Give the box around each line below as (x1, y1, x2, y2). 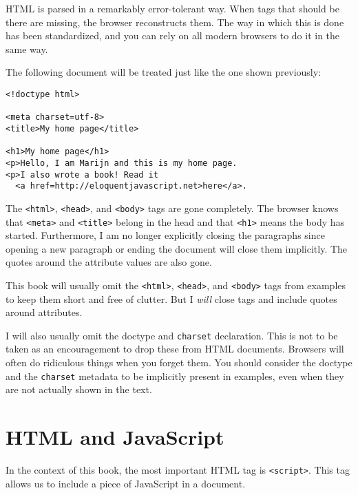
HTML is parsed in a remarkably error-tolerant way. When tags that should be (6, 1, 339, 15)
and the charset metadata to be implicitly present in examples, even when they (6, 368, 344, 383)
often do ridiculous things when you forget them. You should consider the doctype (6, 355, 352, 370)
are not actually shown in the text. (6, 382, 152, 397)
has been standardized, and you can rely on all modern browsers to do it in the (6, 28, 340, 43)
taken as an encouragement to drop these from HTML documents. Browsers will (6, 341, 344, 356)
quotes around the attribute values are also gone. (6, 255, 212, 269)
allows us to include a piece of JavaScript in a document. (6, 476, 246, 490)
